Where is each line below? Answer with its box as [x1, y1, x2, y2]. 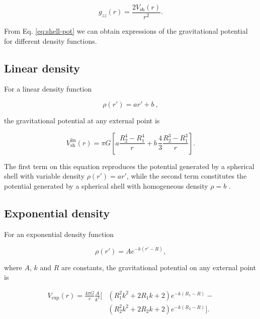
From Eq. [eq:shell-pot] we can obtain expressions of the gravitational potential [4, 26, 248, 36]
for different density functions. [4, 35, 97, 46]
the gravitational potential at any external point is [4, 115, 160, 126]
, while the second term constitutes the [126, 171, 247, 181]
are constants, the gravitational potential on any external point [61, 262, 256, 272]
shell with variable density [4, 171, 85, 181]
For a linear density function [4, 84, 92, 94]
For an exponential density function [4, 228, 114, 239]
